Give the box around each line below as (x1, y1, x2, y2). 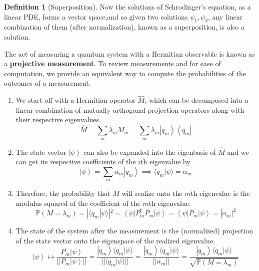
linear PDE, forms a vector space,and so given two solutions (4, 11, 188, 22)
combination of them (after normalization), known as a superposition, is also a (4, 22, 244, 32)
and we (227, 146, 249, 157)
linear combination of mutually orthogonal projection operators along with (15, 104, 244, 115)
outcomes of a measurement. (4, 78, 91, 88)
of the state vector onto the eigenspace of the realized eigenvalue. (15, 235, 215, 245)
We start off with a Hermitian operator (15, 95, 136, 105)
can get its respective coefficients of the (15, 156, 136, 167)
